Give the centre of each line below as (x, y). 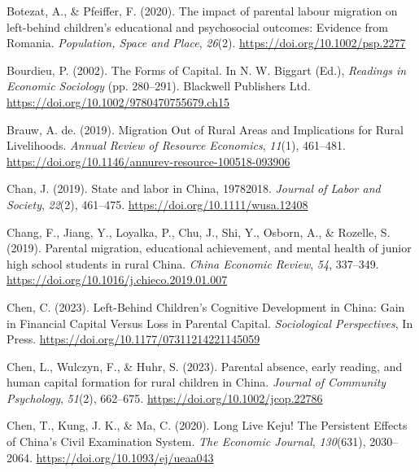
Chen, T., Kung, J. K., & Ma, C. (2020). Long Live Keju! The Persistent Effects (207, 425)
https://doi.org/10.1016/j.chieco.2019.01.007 (117, 280)
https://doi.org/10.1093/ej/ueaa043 (125, 457)
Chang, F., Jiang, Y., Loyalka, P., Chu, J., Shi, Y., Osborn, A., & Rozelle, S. (199, 232)
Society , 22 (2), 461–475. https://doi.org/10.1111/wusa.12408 (157, 204)
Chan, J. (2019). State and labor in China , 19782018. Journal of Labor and (194, 188)
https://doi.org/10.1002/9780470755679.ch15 (118, 101)
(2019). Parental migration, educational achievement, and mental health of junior (209, 248)
